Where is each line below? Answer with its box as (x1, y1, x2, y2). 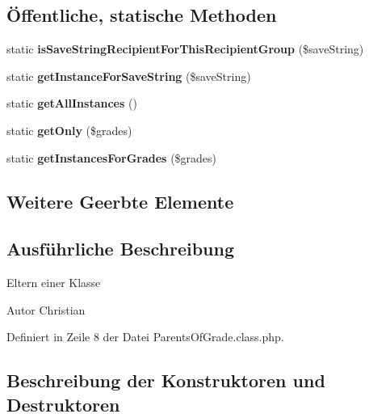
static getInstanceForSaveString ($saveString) (6, 67, 251, 84)
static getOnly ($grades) (6, 121, 132, 138)
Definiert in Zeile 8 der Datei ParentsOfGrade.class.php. (6, 328, 284, 345)
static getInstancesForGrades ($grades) (6, 149, 217, 166)
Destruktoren (6, 391, 120, 416)
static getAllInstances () (6, 95, 137, 112)
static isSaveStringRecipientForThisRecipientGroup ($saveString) (6, 40, 364, 57)
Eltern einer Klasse (6, 274, 101, 291)
